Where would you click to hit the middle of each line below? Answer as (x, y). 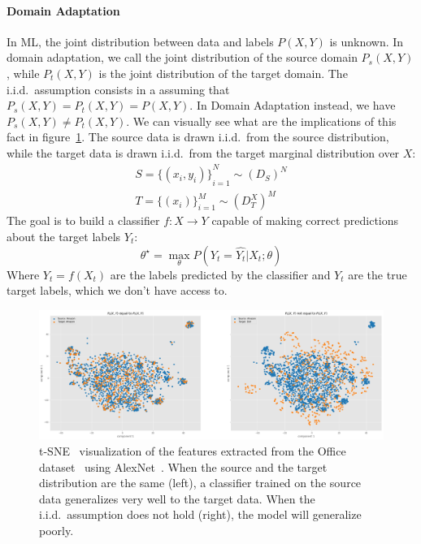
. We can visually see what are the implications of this (261, 121)
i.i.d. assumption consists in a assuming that (118, 89)
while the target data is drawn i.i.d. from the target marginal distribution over (203, 152)
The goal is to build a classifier (83, 220)
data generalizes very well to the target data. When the (177, 498)
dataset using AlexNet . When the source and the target (183, 466)
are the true (378, 274)
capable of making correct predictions (305, 220)
